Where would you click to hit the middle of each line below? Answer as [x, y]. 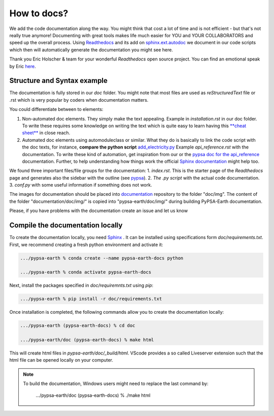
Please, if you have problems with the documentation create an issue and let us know [98, 211]
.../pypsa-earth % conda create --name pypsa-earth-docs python [102, 258]
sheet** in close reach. [46, 133]
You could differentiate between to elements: [56, 109]
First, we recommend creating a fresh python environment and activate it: [86, 245]
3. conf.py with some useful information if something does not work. [81, 185]
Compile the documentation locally [66, 226]
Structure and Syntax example [58, 81]
